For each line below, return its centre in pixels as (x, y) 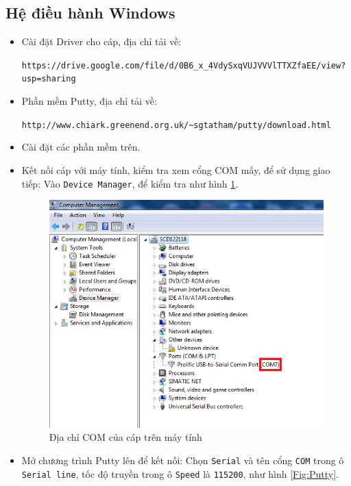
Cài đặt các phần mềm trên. (81, 147)
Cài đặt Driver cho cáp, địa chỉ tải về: (101, 41)
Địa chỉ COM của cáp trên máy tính (125, 437)
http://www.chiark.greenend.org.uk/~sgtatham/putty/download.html (176, 125)
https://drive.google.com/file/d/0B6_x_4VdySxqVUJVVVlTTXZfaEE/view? (184, 65)
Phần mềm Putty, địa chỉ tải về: (89, 101)
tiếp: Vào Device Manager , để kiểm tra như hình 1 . (130, 183)
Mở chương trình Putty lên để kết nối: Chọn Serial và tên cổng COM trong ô (183, 460)
